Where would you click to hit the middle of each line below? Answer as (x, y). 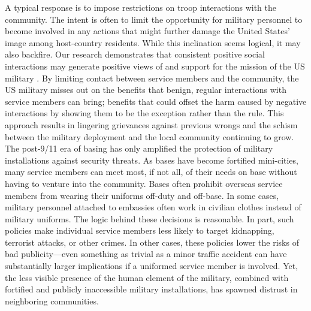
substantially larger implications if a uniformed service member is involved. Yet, (152, 266)
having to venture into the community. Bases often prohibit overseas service (144, 183)
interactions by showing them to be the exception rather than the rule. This (144, 113)
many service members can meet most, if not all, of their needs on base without (151, 172)
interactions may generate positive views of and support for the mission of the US (155, 66)
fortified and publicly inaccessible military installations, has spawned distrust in (151, 289)
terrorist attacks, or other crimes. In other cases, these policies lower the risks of (152, 242)
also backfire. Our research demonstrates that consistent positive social (135, 54)
